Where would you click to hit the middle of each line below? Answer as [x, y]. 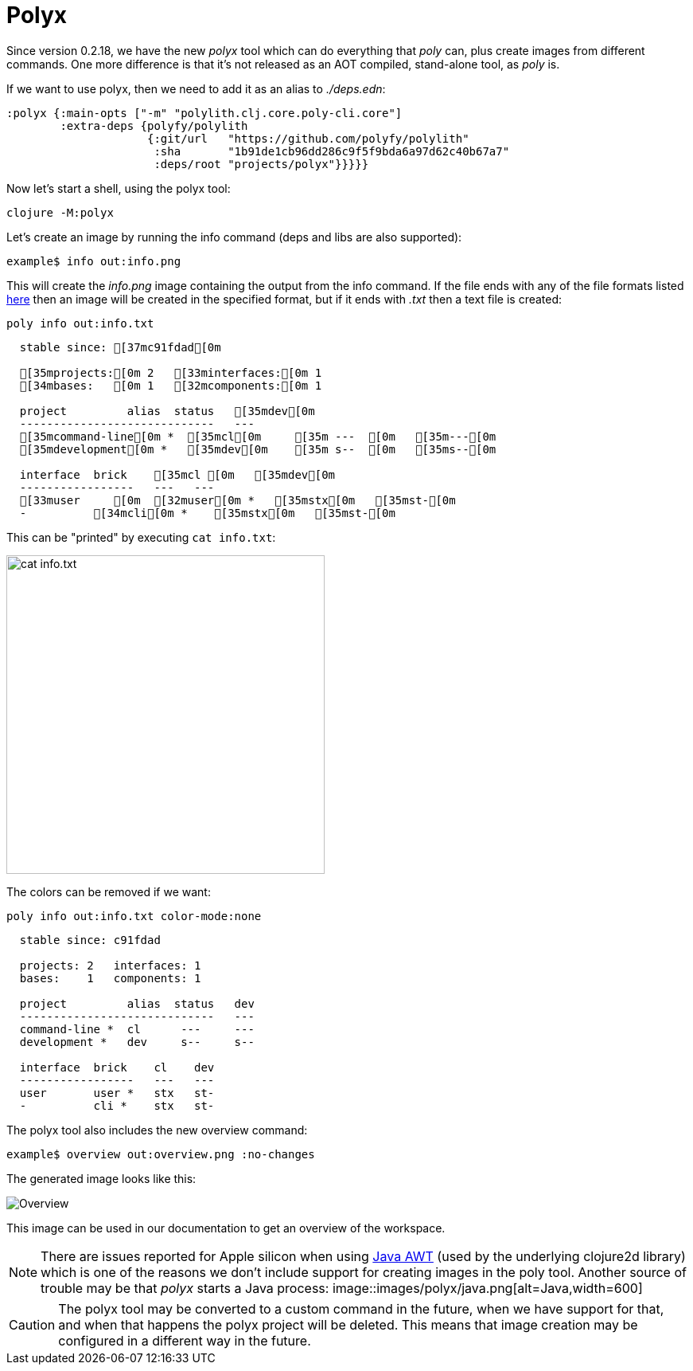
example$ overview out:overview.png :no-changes [161, 1154]
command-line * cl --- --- [137, 1029]
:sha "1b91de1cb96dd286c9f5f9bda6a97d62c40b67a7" [332, 151]
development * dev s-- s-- [137, 1042]
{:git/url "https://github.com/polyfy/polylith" [308, 138]
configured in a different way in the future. [185, 1340]
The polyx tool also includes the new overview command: [157, 1130]
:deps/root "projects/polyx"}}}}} [261, 164]
